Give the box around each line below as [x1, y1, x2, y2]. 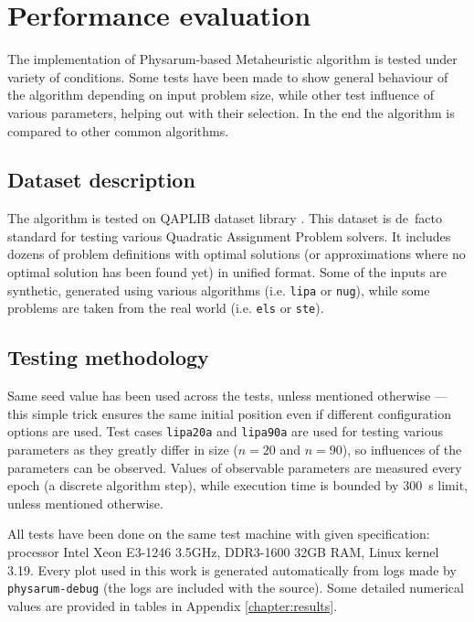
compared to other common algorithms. [7, 121, 229, 140]
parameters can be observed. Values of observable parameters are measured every [7, 457, 462, 477]
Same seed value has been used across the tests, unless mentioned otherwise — [7, 386, 448, 405]
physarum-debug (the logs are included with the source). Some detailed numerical [7, 578, 464, 597]
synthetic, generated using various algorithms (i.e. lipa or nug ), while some [7, 280, 430, 299]
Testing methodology [7, 343, 209, 371]
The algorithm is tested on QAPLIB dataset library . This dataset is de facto [7, 209, 442, 228]
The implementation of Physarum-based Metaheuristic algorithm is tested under [7, 49, 458, 69]
